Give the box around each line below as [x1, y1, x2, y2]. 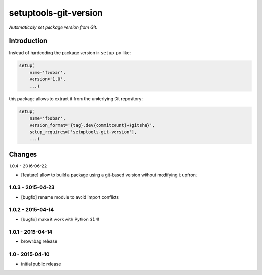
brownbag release [21, 238, 58, 244]
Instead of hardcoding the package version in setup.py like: [9, 50, 131, 55]
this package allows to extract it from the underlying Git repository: [9, 95, 143, 102]
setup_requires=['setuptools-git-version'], [29, 129, 137, 135]
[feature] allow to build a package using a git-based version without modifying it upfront [21, 172, 197, 178]
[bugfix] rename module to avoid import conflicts [21, 194, 119, 200]
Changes [9, 150, 37, 158]
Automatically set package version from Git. [9, 24, 98, 30]
